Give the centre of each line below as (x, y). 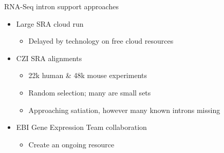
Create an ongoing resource (71, 144)
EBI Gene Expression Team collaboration (81, 127)
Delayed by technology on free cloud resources (101, 41)
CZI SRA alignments (49, 58)
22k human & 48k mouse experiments (88, 75)
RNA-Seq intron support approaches (61, 6)
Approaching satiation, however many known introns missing (124, 110)
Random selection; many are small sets (90, 92)
